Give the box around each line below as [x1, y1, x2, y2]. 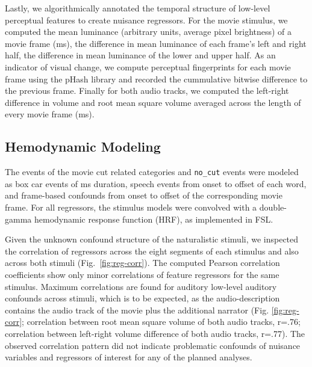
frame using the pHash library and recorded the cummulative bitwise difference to [5, 72, 308, 85]
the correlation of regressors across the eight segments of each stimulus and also [5, 244, 299, 257]
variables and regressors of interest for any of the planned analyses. [5, 351, 252, 363]
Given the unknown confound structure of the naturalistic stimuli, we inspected [5, 233, 299, 245]
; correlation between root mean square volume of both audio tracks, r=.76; [22, 315, 301, 328]
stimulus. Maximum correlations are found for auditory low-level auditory [5, 280, 277, 292]
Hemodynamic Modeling [5, 137, 161, 156]
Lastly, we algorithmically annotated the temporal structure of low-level [5, 2, 270, 14]
